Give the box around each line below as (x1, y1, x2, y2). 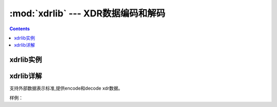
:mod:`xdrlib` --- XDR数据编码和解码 (9, 8, 166, 19)
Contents (9, 26, 30, 32)
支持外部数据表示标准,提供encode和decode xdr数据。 (9, 85, 123, 92)
